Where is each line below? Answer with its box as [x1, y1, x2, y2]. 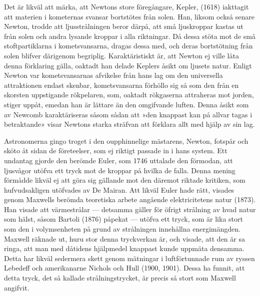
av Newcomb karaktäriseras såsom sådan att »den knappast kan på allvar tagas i [4, 109, 252, 119]
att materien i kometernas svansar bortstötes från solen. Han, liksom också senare [4, 11, 254, 21]
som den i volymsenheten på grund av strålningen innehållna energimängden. [4, 224, 240, 234]
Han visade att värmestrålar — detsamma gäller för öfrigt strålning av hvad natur [4, 204, 256, 214]
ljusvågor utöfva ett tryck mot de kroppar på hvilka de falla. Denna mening [4, 165, 235, 175]
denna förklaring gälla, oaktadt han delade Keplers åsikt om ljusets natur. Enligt [4, 60, 252, 70]
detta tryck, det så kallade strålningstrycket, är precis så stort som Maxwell [4, 273, 236, 283]
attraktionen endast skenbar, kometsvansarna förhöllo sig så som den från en [4, 79, 239, 90]
